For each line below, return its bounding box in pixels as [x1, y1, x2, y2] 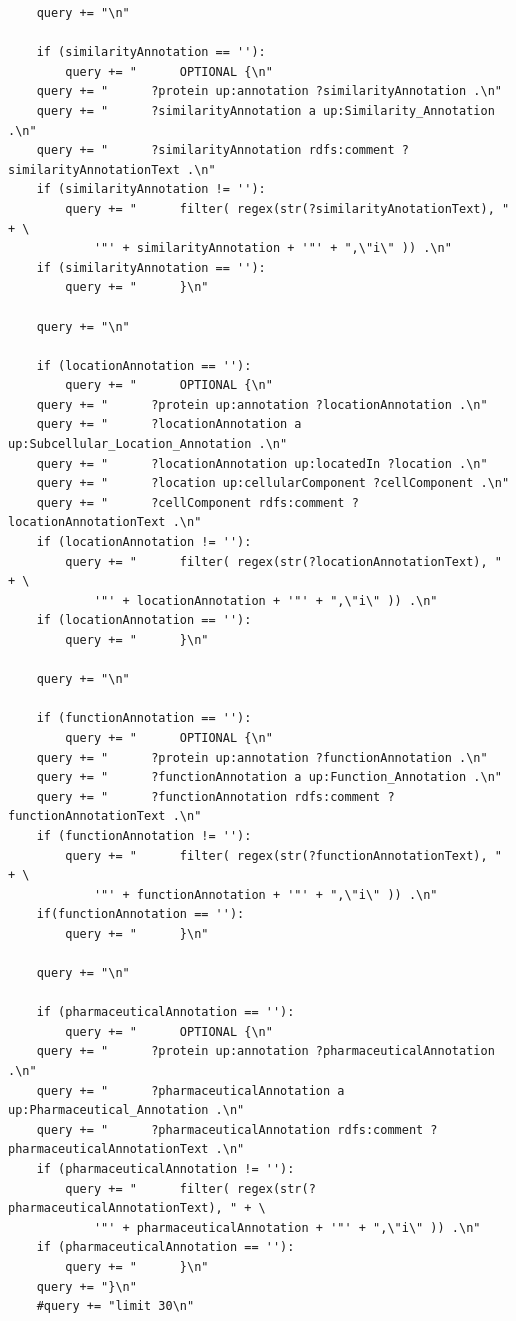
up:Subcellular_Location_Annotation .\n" [8, 437, 288, 452]
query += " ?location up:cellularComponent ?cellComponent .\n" [36, 476, 510, 491]
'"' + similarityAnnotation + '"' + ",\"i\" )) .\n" [93, 241, 452, 256]
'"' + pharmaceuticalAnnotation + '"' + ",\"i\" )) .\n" [93, 1220, 481, 1235]
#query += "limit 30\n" [36, 1299, 195, 1314]
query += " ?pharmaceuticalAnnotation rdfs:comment [36, 1122, 424, 1137]
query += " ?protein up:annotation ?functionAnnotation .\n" [36, 750, 488, 765]
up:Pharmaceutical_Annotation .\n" [8, 1103, 245, 1118]
